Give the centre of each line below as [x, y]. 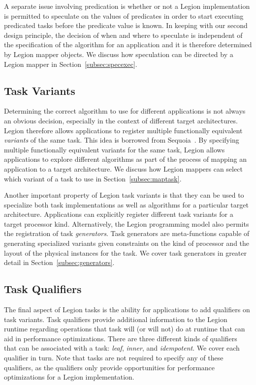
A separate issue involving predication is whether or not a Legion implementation [127, 6]
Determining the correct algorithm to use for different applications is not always [125, 111]
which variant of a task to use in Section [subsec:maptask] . [93, 178]
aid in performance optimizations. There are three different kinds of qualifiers [121, 338]
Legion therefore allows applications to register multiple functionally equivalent [123, 130]
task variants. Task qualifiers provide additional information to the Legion [116, 319]
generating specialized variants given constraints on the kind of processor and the [127, 243]
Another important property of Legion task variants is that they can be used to [124, 195]
